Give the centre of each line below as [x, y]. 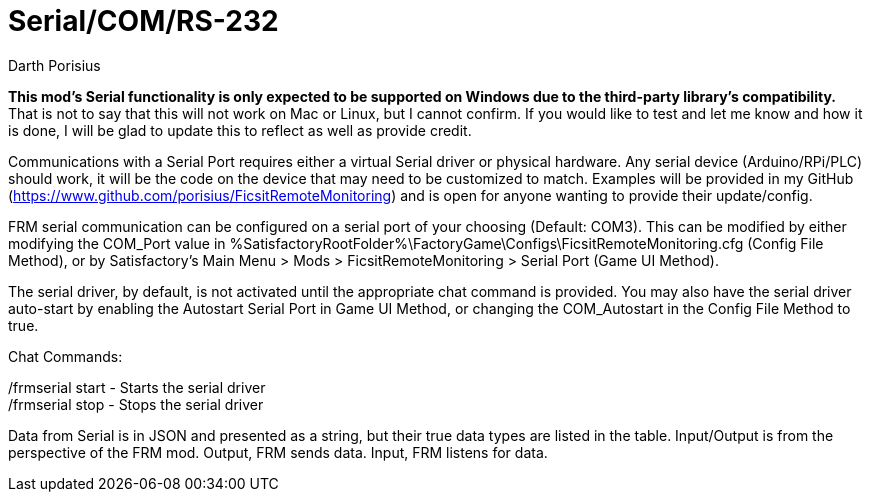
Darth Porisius [54, 65]
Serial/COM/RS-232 [143, 21]
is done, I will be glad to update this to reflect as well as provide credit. [240, 130]
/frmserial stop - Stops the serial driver [136, 404]
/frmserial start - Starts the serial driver [137, 387]
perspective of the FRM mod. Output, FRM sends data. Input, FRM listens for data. [278, 452]
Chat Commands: [65, 356]
